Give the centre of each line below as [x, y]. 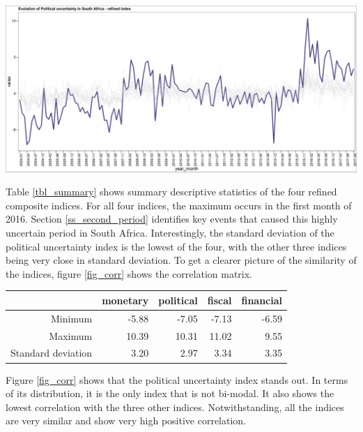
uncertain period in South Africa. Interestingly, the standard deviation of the [170, 233]
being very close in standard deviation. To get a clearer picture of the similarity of [181, 260]
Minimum [72, 318]
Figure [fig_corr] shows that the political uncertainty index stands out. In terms [177, 379]
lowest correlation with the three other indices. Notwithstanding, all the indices [175, 407]
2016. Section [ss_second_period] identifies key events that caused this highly [172, 219]
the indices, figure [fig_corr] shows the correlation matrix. [129, 273]
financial [262, 300]
